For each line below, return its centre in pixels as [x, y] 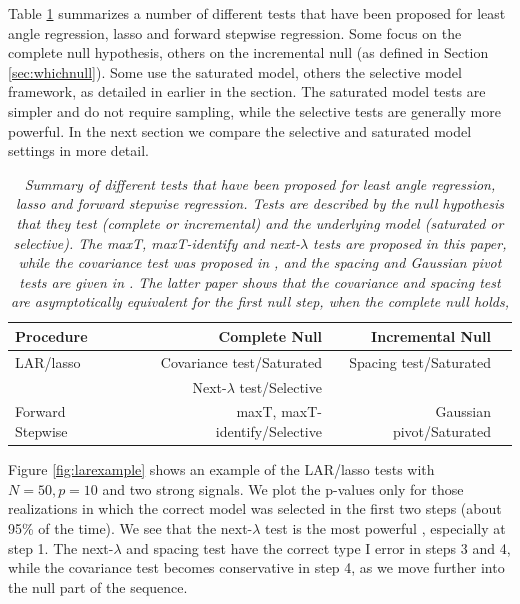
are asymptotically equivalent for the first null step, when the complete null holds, [260, 301]
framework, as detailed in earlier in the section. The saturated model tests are [247, 91]
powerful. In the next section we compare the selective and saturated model [240, 130]
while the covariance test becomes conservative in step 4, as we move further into [256, 567]
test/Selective [280, 386]
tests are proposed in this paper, [410, 242]
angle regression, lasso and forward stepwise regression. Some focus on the [235, 32]
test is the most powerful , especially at [385, 527]
